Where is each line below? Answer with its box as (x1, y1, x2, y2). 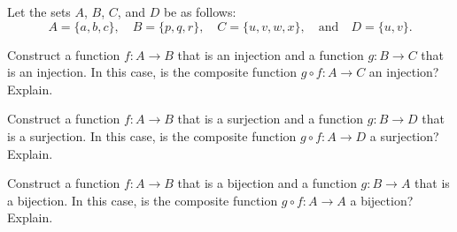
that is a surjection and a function (177, 109, 364, 128)
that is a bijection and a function (177, 174, 357, 192)
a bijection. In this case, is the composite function (7, 191, 278, 209)
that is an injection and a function (177, 45, 364, 64)
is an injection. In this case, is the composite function (7, 63, 298, 81)
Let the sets (7, 3, 71, 20)
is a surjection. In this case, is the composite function (7, 126, 297, 145)
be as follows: (163, 3, 236, 20)
